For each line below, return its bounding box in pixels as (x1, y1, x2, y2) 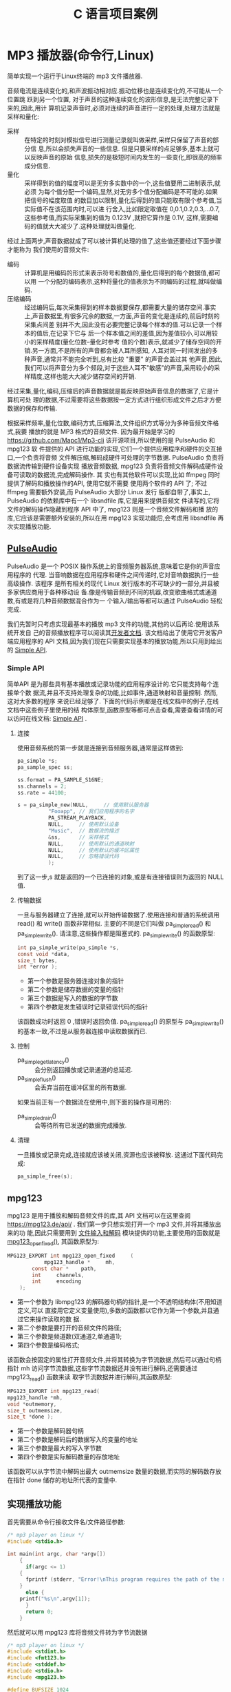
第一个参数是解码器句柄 (16, 1427, 84, 1435)
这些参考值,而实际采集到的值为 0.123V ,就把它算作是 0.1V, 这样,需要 (24, 213, 213, 222)
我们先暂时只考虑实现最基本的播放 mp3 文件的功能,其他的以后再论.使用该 (7, 619, 214, 628)
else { (25, 1589, 45, 1596)
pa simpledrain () (16, 1111, 57, 1122)
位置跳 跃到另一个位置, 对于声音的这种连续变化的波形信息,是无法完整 (7, 95, 201, 104)
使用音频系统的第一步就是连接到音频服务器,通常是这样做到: (16, 743, 184, 752)
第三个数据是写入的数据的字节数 (27, 994, 118, 1002)
